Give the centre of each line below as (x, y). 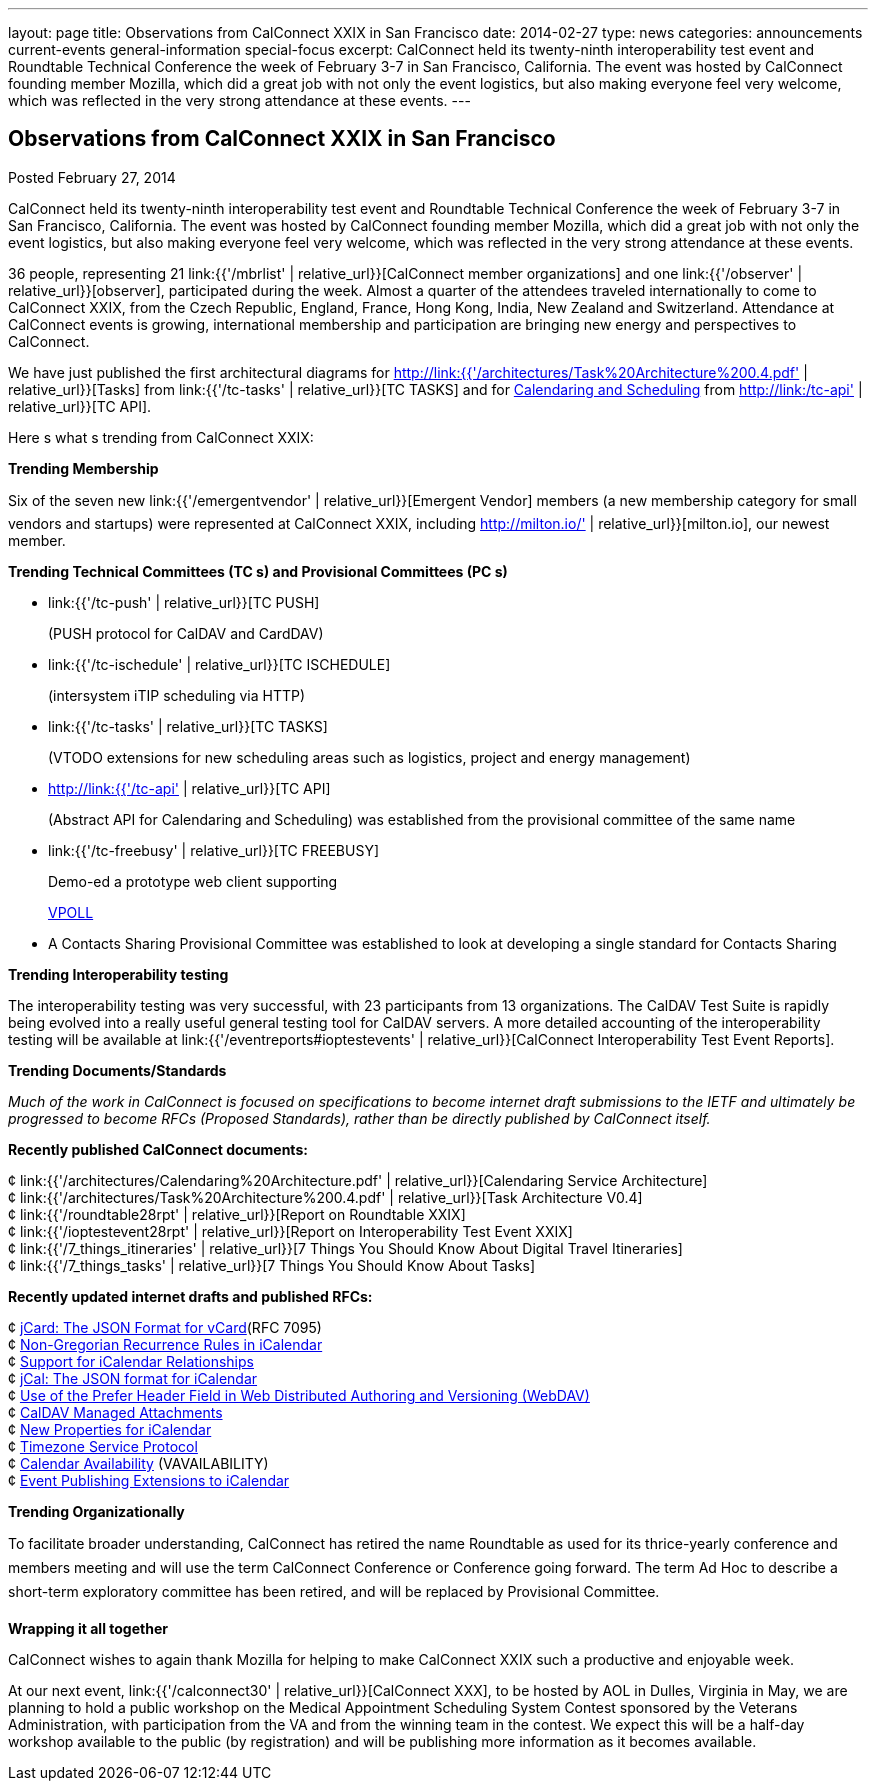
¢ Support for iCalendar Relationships (131, 1361)
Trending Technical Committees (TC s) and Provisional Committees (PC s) (258, 571)
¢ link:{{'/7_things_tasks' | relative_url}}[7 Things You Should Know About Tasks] (272, 1265)
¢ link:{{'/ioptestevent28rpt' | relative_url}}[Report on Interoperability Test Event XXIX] (290, 1231)
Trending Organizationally (96, 1511)
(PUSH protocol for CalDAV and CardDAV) (186, 633)
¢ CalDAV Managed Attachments (115, 1412)
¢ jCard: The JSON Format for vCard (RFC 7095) (165, 1327)
